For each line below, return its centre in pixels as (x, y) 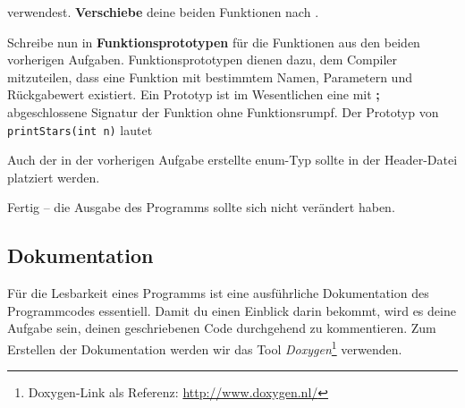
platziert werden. (54, 177)
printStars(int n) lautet (80, 129)
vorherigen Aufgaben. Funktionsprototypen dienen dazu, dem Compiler (203, 59)
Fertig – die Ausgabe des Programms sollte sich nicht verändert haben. (201, 207)
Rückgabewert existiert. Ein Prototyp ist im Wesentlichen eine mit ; (194, 94)
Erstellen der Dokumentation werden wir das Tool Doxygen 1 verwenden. (205, 347)
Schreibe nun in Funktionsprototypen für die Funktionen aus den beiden (214, 42)
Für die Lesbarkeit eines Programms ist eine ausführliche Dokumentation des (218, 293)
